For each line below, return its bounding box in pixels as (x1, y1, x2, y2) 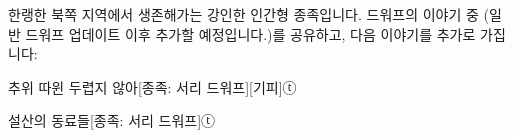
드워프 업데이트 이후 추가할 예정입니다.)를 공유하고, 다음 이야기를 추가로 (25, 23, 476, 44)
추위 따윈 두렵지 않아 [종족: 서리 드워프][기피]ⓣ (8, 76, 297, 97)
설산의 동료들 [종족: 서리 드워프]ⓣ (8, 110, 216, 131)
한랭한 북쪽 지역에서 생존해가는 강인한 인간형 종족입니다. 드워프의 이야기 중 (8, 4, 479, 24)
